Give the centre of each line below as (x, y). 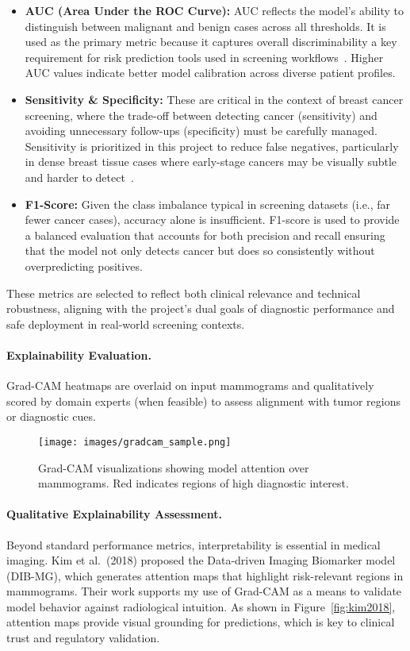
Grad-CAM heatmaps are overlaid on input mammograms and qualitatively (190, 385)
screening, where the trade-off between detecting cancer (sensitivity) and (201, 115)
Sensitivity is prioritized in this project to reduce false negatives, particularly (212, 146)
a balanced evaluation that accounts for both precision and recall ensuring (205, 235)
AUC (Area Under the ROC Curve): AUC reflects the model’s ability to (214, 10)
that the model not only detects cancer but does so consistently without (200, 250)
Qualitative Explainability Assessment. (114, 514)
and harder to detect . (79, 177)
